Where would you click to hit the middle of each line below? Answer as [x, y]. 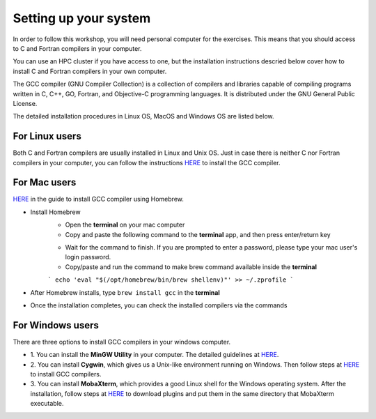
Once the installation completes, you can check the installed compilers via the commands [159, 305]
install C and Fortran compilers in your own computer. [90, 71]
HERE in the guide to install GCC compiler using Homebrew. [98, 199]
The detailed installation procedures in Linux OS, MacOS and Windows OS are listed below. [143, 116]
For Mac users [45, 182]
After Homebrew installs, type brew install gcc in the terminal [125, 292]
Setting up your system [82, 18]
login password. [88, 257]
